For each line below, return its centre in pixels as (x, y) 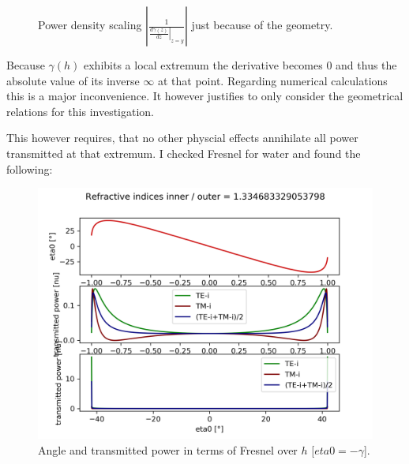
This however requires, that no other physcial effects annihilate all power (182, 138)
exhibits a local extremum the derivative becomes (203, 65)
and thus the (366, 65)
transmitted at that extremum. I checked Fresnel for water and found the (184, 153)
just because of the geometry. (262, 24)
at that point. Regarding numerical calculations (272, 80)
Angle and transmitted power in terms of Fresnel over (168, 449)
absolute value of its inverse (73, 80)
